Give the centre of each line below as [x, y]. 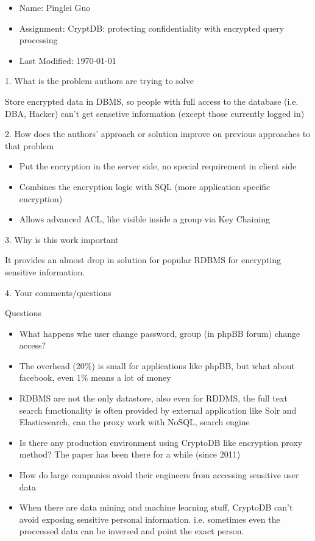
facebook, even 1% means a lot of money [95, 377]
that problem [30, 145]
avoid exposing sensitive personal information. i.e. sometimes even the [150, 519]
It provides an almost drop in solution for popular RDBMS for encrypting [143, 260]
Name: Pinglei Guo [55, 7]
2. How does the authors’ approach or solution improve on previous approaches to [158, 134]
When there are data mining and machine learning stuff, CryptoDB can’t [156, 507]
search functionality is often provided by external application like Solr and [158, 410]
